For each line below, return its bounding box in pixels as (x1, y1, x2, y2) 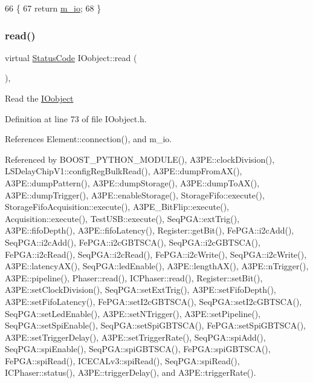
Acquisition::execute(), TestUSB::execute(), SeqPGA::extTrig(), (5, 212, 240, 224)
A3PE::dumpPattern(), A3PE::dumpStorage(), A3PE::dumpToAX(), (5, 176, 260, 189)
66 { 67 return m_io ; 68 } (5, 2, 102, 14)
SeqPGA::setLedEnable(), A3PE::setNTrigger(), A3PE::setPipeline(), (5, 307, 261, 319)
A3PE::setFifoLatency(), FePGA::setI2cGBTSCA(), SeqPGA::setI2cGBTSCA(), (5, 295, 302, 307)
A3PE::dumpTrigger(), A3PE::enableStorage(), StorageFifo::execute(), (5, 188, 265, 201)
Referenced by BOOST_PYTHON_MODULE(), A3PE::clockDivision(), (5, 152, 275, 165)
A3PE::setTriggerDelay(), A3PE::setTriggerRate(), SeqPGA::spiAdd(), (5, 330, 266, 343)
